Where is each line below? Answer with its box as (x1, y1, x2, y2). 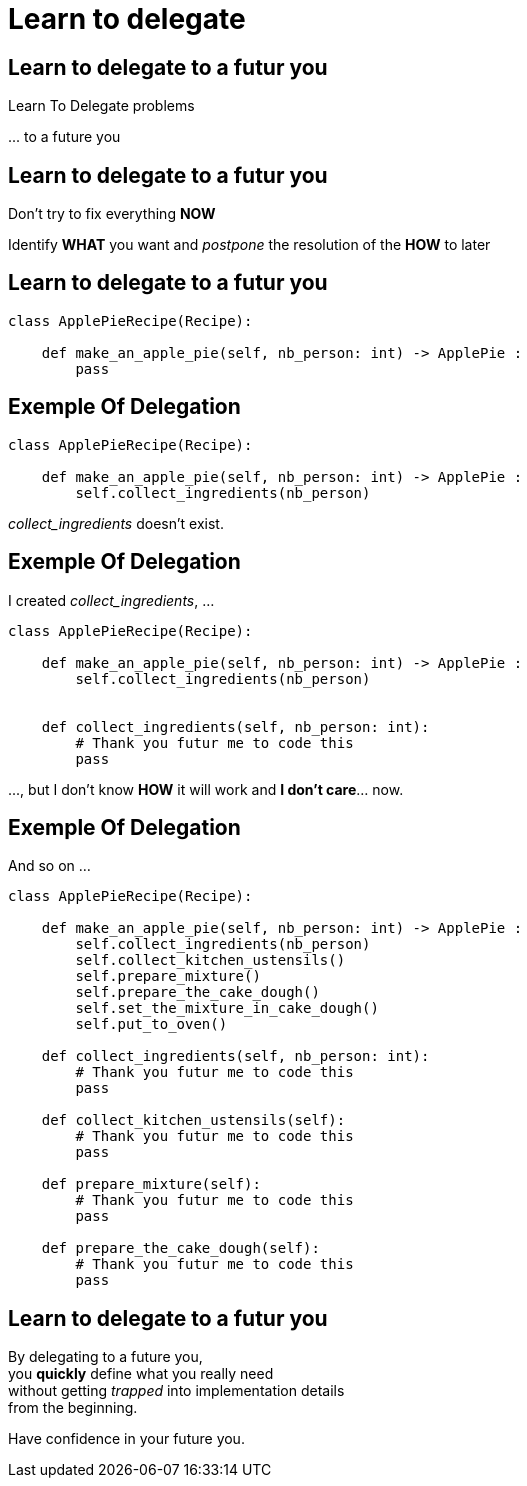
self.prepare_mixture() (75, 968, 261, 985)
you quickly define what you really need (8, 1365, 274, 1383)
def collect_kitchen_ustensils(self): (41, 1112, 346, 1129)
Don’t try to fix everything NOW (8, 205, 216, 223)
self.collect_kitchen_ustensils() (75, 952, 346, 969)
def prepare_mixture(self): (41, 1176, 261, 1193)
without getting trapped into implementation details (8, 1382, 345, 1400)
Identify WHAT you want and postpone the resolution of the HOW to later (8, 236, 491, 254)
